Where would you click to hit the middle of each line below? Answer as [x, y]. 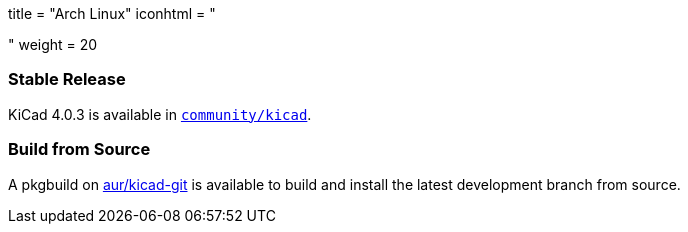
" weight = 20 [53, 44]
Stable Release [67, 79]
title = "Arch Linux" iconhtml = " [112, 13]
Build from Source [79, 149]
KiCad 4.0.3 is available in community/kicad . [160, 114]
